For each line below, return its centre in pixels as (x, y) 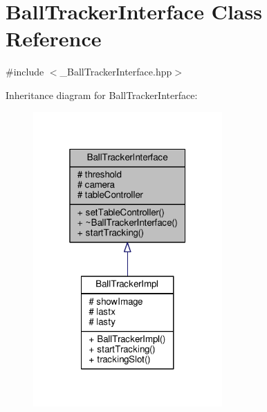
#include (25, 72)
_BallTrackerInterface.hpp (116, 72)
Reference (54, 38)
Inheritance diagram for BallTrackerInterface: (102, 95)
